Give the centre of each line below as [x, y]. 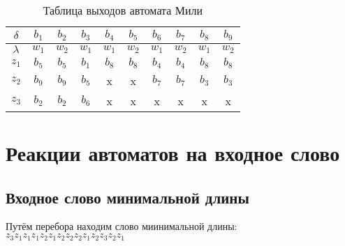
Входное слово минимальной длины [127, 197]
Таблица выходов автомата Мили [123, 10]
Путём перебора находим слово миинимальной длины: [122, 226]
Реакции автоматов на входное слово [173, 153]
